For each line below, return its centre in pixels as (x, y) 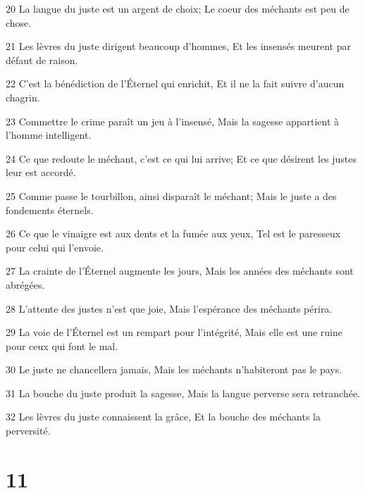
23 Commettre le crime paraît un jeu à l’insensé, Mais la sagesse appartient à (173, 121)
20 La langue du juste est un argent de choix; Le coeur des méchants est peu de (178, 8)
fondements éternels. (50, 210)
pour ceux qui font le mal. (62, 345)
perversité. (28, 431)
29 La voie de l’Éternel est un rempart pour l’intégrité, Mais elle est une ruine (174, 332)
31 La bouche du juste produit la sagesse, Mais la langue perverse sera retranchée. (183, 393)
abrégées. (25, 284)
